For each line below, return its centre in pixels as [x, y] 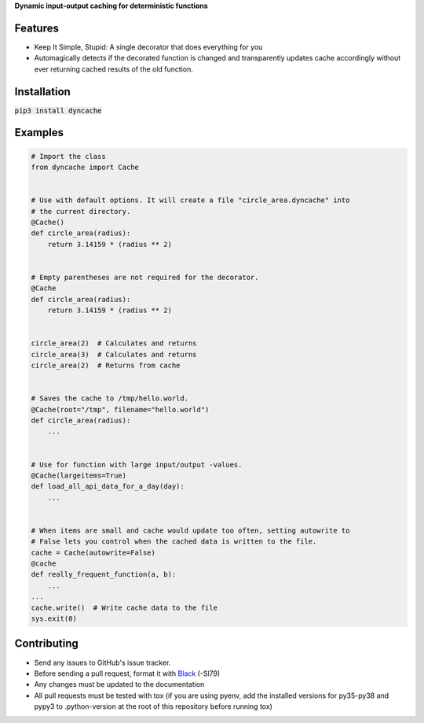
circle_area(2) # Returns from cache [106, 365]
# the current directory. [81, 211]
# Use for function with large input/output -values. [137, 465]
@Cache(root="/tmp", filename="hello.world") [120, 409]
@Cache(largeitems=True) [79, 475]
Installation [42, 92]
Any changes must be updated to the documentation [119, 684]
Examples [39, 133]
